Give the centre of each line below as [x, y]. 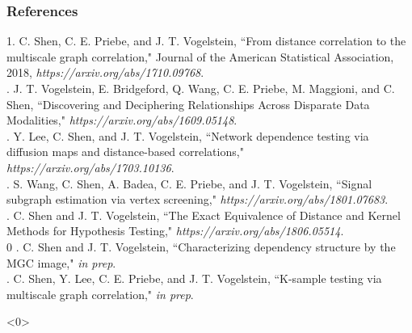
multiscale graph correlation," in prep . [100, 294]
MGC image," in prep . [61, 262]
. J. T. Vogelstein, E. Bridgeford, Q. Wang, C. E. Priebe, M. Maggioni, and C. [201, 88]
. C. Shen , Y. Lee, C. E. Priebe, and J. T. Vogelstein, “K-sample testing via [194, 278]
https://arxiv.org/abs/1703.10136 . [90, 167]
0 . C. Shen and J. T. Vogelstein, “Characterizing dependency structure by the [201, 246]
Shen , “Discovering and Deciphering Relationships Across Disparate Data [188, 104]
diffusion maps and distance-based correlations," [125, 152]
